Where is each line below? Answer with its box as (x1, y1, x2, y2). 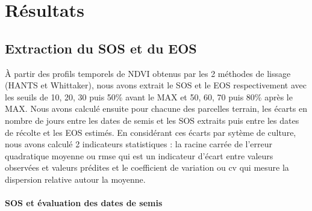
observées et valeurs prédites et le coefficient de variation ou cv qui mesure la (5, 161, 289, 174)
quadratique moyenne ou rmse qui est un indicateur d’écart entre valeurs (5, 149, 273, 162)
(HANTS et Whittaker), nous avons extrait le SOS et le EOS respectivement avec (5, 79, 307, 91)
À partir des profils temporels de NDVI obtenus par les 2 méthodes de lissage (5, 67, 291, 79)
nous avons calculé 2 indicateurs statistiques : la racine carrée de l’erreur (5, 138, 273, 150)
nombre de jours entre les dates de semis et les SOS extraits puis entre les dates (5, 114, 299, 126)
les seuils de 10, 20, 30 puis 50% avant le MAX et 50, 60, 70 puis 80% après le (5, 90, 293, 103)
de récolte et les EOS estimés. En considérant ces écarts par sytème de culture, (5, 126, 296, 138)
